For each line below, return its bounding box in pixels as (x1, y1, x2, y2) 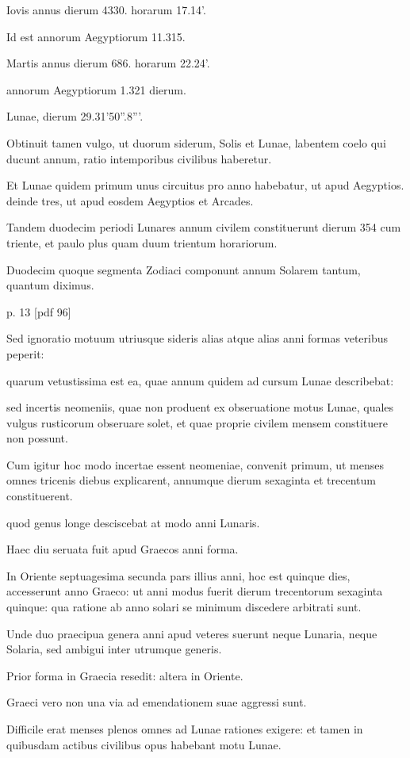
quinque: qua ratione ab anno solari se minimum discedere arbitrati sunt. (6, 599, 362, 615)
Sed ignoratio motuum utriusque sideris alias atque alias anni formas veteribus (6, 330, 389, 346)
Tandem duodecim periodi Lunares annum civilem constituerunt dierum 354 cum (6, 219, 401, 235)
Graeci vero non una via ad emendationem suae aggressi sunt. (6, 694, 307, 710)
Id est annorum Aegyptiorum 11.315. (6, 28, 186, 44)
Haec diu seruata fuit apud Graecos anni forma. (6, 541, 239, 557)
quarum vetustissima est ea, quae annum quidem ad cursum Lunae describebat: (6, 372, 394, 389)
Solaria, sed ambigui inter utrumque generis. (6, 641, 222, 657)
